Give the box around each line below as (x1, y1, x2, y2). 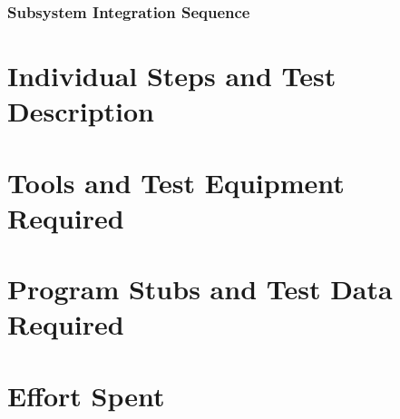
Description (7, 93, 155, 130)
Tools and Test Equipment (7, 163, 345, 200)
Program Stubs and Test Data (7, 270, 393, 307)
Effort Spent (7, 376, 165, 414)
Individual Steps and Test (7, 57, 337, 94)
